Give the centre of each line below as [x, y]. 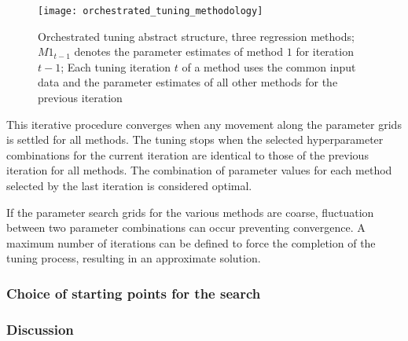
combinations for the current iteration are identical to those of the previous [187, 154]
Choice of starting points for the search [134, 293]
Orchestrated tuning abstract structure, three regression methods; [196, 36]
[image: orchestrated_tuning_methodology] [151, 11]
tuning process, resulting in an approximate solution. [134, 258]
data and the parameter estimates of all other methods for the [188, 82]
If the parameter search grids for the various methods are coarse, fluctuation [190, 212]
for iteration [325, 51]
